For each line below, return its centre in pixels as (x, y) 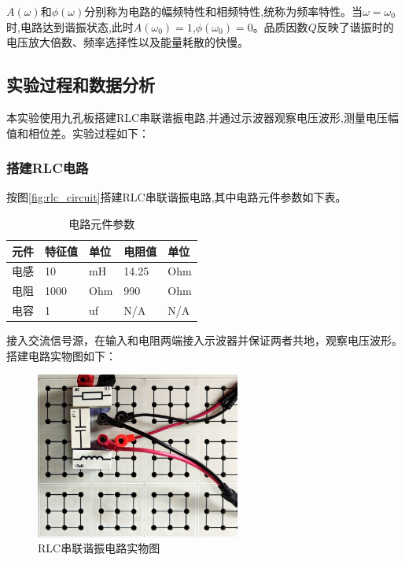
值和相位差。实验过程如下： (78, 133)
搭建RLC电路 (48, 168)
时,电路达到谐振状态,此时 (70, 26)
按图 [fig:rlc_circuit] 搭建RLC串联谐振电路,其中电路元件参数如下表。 (177, 197)
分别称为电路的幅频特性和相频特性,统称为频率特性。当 (224, 11)
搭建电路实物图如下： (61, 355)
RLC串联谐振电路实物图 (99, 548)
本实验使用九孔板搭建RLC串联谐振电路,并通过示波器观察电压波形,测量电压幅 (202, 117)
